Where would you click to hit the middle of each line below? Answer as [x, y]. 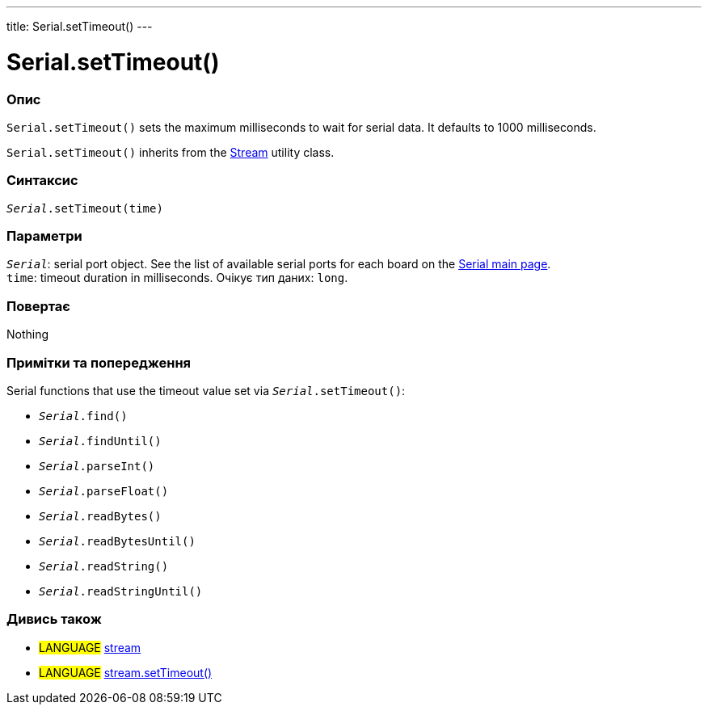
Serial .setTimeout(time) [85, 208]
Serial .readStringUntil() [121, 591]
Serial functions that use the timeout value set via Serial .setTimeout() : [206, 390]
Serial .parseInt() [97, 466]
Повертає [38, 306]
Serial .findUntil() [100, 441]
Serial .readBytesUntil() [117, 541]
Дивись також [54, 619]
